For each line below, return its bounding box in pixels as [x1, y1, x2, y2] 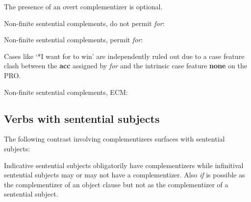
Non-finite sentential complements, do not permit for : [4, 18, 165, 28]
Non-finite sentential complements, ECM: [4, 87, 128, 97]
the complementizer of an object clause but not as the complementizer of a [4, 179, 228, 189]
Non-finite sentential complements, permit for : [4, 34, 143, 45]
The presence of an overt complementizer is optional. [4, 1, 163, 11]
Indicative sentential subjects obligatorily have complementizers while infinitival [4, 160, 244, 170]
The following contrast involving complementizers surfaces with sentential [4, 134, 225, 144]
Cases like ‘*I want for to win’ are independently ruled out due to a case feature [4, 51, 245, 61]
